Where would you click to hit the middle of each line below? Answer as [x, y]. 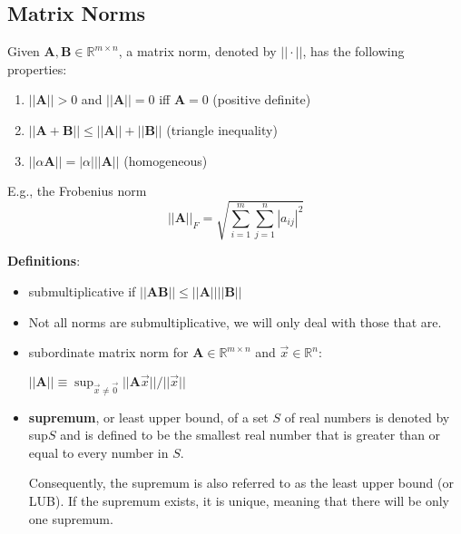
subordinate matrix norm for [108, 352]
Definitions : [44, 261]
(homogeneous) [166, 160]
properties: [37, 68]
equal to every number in [98, 452]
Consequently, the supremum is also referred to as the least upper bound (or [241, 483]
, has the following [353, 51]
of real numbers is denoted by [367, 417]
